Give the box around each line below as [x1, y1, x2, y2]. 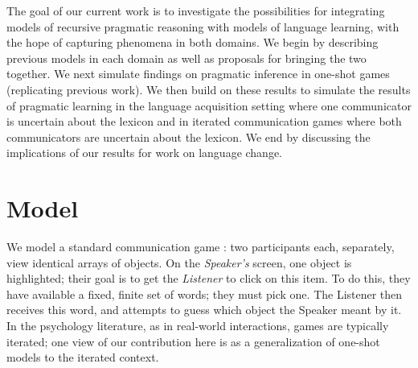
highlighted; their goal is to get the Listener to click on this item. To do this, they [6, 270, 411, 287]
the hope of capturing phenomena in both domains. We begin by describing [6, 34, 379, 51]
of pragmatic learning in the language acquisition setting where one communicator [6, 97, 412, 114]
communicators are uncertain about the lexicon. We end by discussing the [6, 128, 371, 145]
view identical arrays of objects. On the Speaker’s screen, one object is [6, 254, 352, 271]
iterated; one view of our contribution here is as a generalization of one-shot [6, 333, 380, 349]
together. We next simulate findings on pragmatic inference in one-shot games [6, 65, 390, 82]
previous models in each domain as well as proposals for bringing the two [6, 49, 367, 66]
